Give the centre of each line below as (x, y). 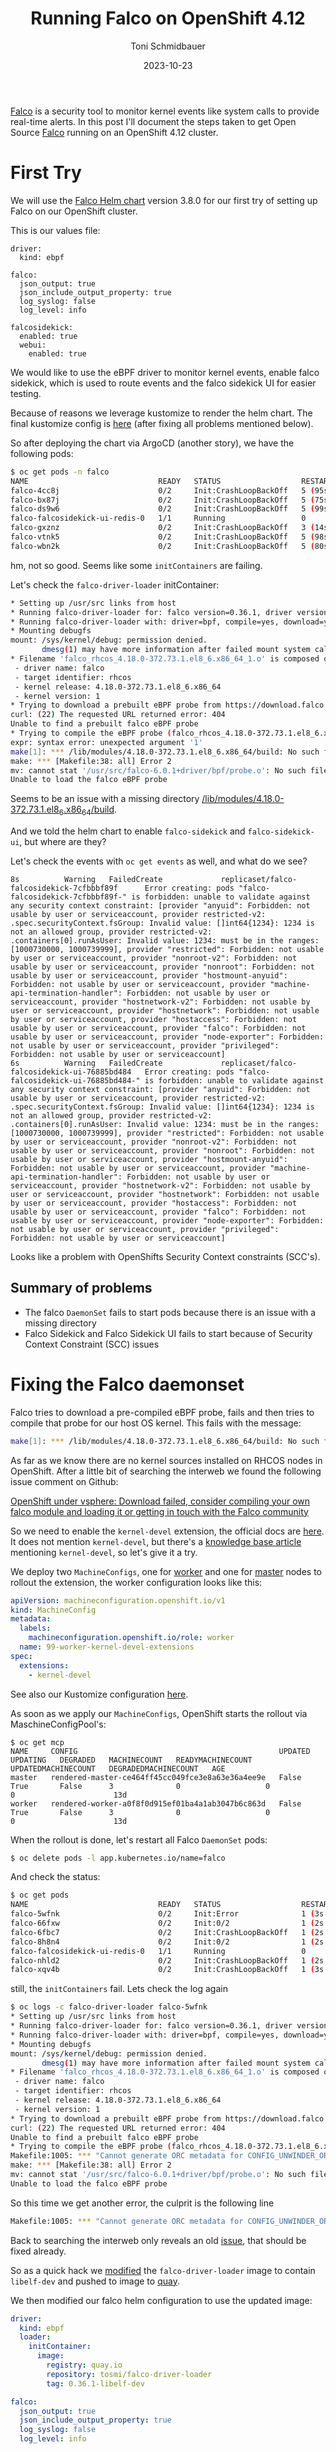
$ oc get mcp (37, 1742)
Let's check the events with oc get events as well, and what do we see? (159, 861)
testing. (26, 393)
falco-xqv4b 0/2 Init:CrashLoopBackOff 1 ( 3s (167, 1970)
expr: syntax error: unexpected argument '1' (106, 742)
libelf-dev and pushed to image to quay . (95, 2281)
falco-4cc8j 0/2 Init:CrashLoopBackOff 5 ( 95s (169, 490)
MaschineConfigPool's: (58, 1724)
